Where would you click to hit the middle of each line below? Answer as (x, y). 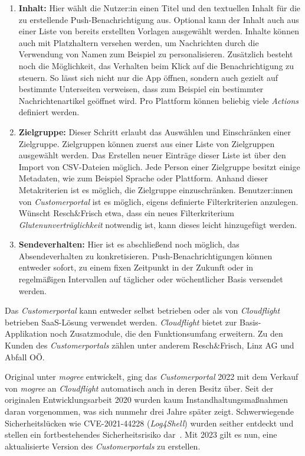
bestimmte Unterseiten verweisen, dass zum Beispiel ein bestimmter (141, 89)
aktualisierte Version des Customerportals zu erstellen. (103, 446)
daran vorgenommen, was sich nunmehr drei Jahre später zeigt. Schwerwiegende (149, 411)
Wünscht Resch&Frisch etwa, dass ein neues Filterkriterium (126, 213)
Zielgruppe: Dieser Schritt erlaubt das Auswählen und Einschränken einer (155, 131)
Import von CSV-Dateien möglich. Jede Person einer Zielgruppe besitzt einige (159, 166)
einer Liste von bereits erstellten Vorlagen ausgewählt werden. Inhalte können (159, 31)
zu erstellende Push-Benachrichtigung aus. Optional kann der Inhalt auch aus (159, 19)
